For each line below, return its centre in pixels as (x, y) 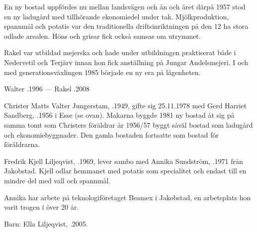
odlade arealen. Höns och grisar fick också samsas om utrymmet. (102, 36)
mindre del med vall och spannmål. (57, 180)
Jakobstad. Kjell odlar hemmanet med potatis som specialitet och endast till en (125, 171)
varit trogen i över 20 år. (42, 207)
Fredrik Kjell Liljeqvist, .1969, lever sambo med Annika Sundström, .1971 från (124, 161)
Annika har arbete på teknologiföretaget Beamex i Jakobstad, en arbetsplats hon (128, 197)
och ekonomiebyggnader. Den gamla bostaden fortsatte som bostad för (111, 134)
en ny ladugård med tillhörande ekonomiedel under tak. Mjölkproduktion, (117, 16)
